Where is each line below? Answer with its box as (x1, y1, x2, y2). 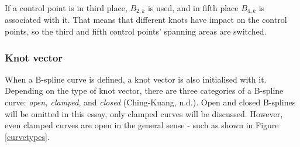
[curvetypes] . (5, 130, 50, 142)
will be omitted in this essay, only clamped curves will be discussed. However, (5, 107, 283, 119)
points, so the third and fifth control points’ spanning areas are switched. (5, 25, 267, 37)
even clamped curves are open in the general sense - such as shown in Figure (5, 119, 279, 131)
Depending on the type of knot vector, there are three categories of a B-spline (5, 84, 284, 97)
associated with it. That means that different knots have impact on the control (5, 13, 287, 26)
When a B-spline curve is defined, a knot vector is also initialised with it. (5, 73, 267, 85)
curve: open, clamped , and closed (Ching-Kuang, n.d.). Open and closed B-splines (5, 96, 296, 108)
